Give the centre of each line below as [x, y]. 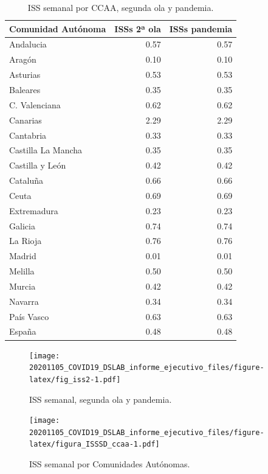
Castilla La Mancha [46, 150]
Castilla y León [38, 165]
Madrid [23, 256]
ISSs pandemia [201, 28]
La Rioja [26, 241]
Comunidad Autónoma [58, 28]
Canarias [26, 120]
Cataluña [26, 180]
